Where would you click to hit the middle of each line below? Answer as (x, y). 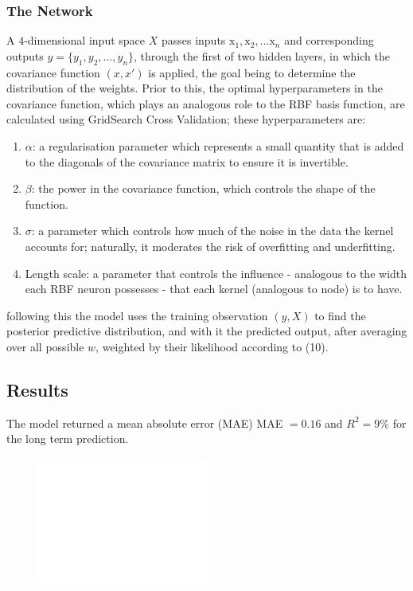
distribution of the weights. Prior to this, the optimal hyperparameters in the (195, 88)
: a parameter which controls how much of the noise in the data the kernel (212, 231)
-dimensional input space (85, 40)
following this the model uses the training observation (137, 315)
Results (37, 389)
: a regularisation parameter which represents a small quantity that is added (218, 145)
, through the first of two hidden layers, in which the (262, 55)
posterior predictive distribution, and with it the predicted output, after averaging (207, 331)
